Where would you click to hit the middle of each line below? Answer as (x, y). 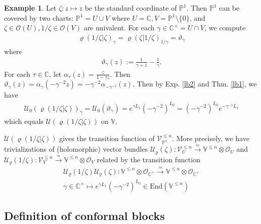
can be (229, 8)
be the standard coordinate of (131, 8)
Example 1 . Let (30, 8)
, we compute (225, 28)
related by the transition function (148, 159)
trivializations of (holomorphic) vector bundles (76, 149)
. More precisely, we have (211, 138)
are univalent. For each (119, 28)
